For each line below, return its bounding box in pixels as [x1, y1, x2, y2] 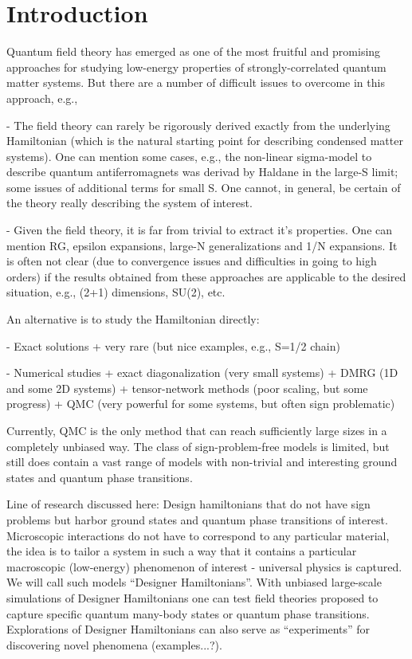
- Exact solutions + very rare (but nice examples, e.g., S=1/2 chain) [6, 337, 340, 354]
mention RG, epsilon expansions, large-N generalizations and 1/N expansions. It [6, 237, 398, 253]
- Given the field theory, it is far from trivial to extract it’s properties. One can [6, 222, 393, 238]
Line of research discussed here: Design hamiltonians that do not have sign [6, 496, 371, 512]
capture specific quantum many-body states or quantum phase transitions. [6, 605, 370, 622]
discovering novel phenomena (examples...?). [6, 636, 222, 653]
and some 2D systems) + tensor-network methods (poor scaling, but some [6, 379, 368, 396]
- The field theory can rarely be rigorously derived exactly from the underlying [6, 116, 390, 133]
